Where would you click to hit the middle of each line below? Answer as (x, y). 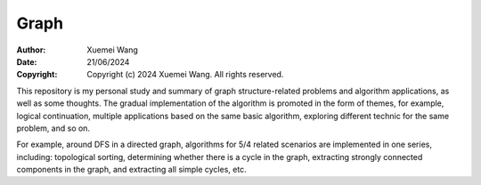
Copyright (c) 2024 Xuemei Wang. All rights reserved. (185, 75)
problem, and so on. (53, 128)
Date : (27, 61)
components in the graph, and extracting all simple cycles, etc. (131, 170)
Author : (31, 50)
